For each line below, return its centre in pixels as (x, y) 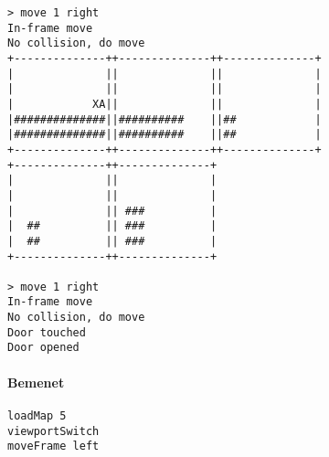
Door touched (47, 332)
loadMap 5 (37, 415)
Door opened (43, 348)
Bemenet (36, 382)
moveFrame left (53, 446)
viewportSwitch (53, 431)
